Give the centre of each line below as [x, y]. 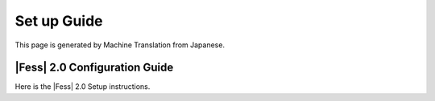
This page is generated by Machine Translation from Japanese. [120, 45]
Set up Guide [59, 21]
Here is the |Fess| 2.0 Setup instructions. [83, 87]
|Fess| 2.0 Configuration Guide [94, 68]
